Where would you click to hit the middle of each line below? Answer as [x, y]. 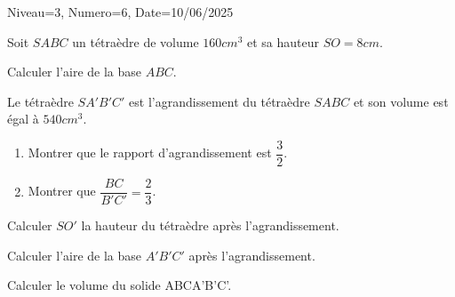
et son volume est [401, 101]
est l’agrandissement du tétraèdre [220, 101]
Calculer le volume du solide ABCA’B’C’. [120, 285]
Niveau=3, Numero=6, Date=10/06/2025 [120, 12]
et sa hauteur [283, 41]
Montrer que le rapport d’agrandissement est [150, 153]
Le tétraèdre [40, 101]
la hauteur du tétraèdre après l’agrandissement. [210, 225]
